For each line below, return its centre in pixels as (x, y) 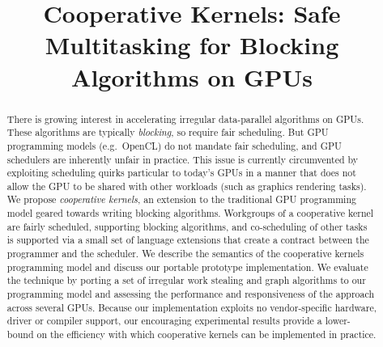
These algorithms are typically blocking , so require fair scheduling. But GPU (168, 132)
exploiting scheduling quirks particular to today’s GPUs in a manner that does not (181, 173)
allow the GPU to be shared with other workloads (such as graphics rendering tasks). (187, 186)
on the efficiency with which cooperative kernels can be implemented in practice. (206, 334)
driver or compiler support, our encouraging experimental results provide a (164, 321)
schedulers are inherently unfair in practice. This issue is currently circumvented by (183, 159)
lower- (338, 321)
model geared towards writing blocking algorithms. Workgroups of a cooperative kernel (190, 213)
